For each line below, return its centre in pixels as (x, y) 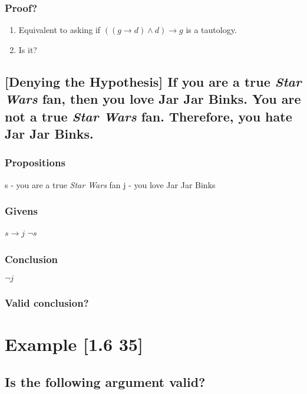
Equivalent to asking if (60, 30)
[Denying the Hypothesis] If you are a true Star (153, 81)
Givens (21, 211)
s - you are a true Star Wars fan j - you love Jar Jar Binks (110, 184)
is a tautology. (211, 30)
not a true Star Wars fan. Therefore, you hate (148, 116)
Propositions (35, 162)
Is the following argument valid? (105, 381)
